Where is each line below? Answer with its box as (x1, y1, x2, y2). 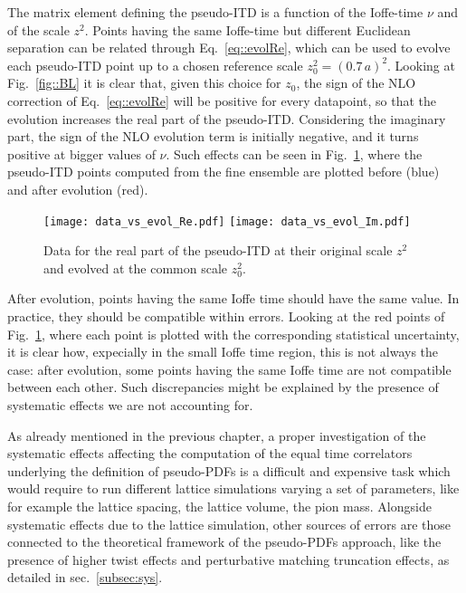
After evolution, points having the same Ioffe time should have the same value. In (7, 289, 460, 308)
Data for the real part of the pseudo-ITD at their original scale (43, 241, 393, 260)
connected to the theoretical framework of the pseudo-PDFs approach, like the (7, 532, 442, 551)
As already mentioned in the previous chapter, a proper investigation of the (7, 426, 426, 445)
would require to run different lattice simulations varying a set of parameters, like (7, 479, 460, 498)
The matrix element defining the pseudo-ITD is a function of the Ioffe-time (7, 3, 423, 21)
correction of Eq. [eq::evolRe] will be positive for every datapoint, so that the (7, 91, 437, 110)
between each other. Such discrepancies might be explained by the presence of (7, 378, 439, 397)
